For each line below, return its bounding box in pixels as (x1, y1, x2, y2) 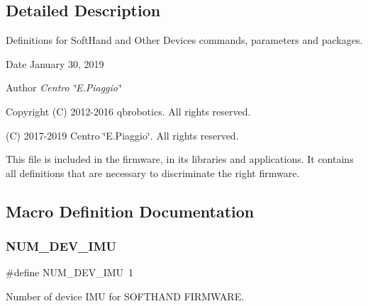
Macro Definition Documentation (6, 200, 255, 222)
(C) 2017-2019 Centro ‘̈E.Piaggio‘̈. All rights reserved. (6, 127, 239, 142)
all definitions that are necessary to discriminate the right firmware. (6, 165, 300, 180)
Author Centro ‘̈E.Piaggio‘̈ (6, 80, 121, 95)
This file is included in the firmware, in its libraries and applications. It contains (6, 152, 354, 166)
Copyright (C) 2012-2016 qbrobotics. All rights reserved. (6, 103, 251, 118)
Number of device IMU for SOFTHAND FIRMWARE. (6, 288, 245, 303)
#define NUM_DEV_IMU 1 (6, 265, 134, 280)
